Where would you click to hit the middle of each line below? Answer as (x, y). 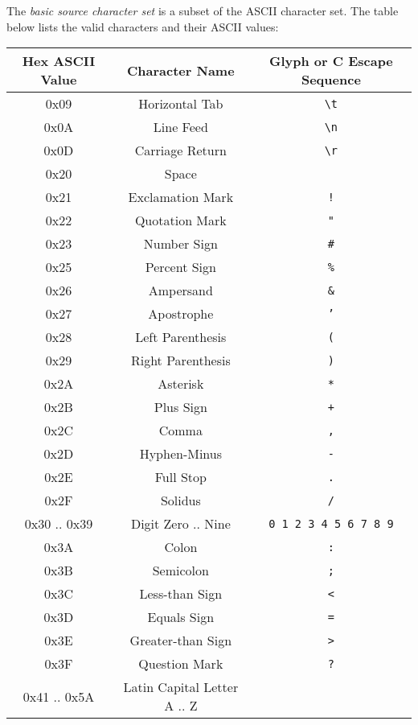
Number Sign (180, 244)
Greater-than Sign (181, 641)
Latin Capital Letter (181, 687)
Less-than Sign (181, 594)
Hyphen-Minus (180, 454)
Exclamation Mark (181, 197)
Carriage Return (180, 150)
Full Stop (180, 477)
